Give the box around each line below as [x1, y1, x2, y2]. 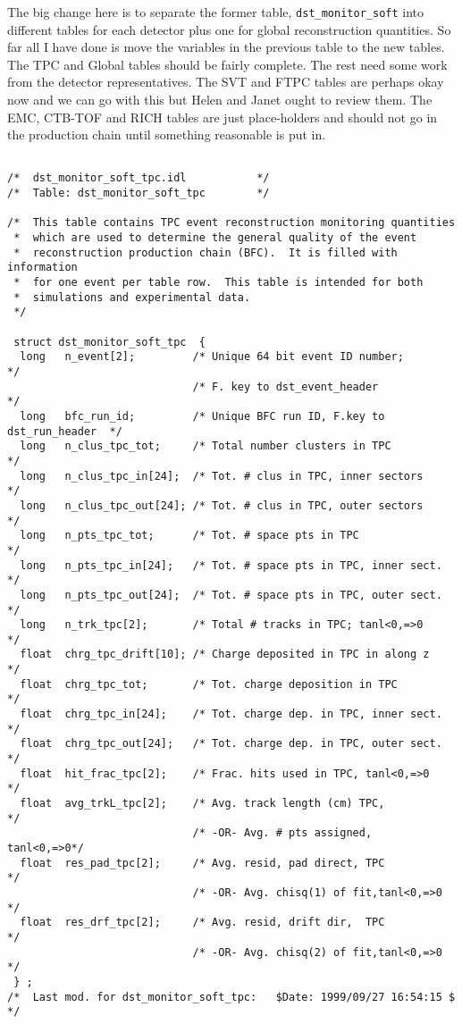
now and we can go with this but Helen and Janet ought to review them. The [7, 90, 433, 109]
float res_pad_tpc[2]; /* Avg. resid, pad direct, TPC [20, 856, 385, 869]
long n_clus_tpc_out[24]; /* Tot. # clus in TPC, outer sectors [20, 499, 424, 512]
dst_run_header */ [7, 424, 122, 438]
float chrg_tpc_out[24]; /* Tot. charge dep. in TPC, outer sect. [20, 737, 442, 751]
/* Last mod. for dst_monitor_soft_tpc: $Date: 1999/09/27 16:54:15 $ [7, 990, 456, 1003]
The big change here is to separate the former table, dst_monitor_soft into [7, 3, 424, 21]
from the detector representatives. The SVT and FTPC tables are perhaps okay [7, 72, 444, 91]
